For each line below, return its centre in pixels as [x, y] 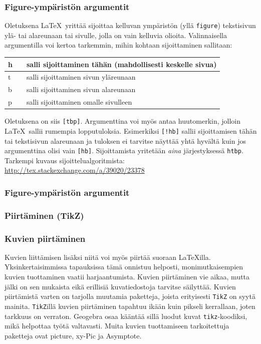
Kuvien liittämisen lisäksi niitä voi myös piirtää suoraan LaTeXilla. [108, 257]
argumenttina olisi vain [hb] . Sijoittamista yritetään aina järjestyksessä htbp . [124, 150]
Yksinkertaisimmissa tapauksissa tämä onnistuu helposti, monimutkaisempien [124, 267]
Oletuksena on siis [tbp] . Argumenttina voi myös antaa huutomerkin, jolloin [122, 121]
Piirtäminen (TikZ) [44, 215]
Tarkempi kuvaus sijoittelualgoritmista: [65, 160]
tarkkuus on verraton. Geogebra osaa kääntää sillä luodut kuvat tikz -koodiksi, [126, 316]
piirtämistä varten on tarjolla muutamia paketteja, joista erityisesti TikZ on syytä [130, 296]
